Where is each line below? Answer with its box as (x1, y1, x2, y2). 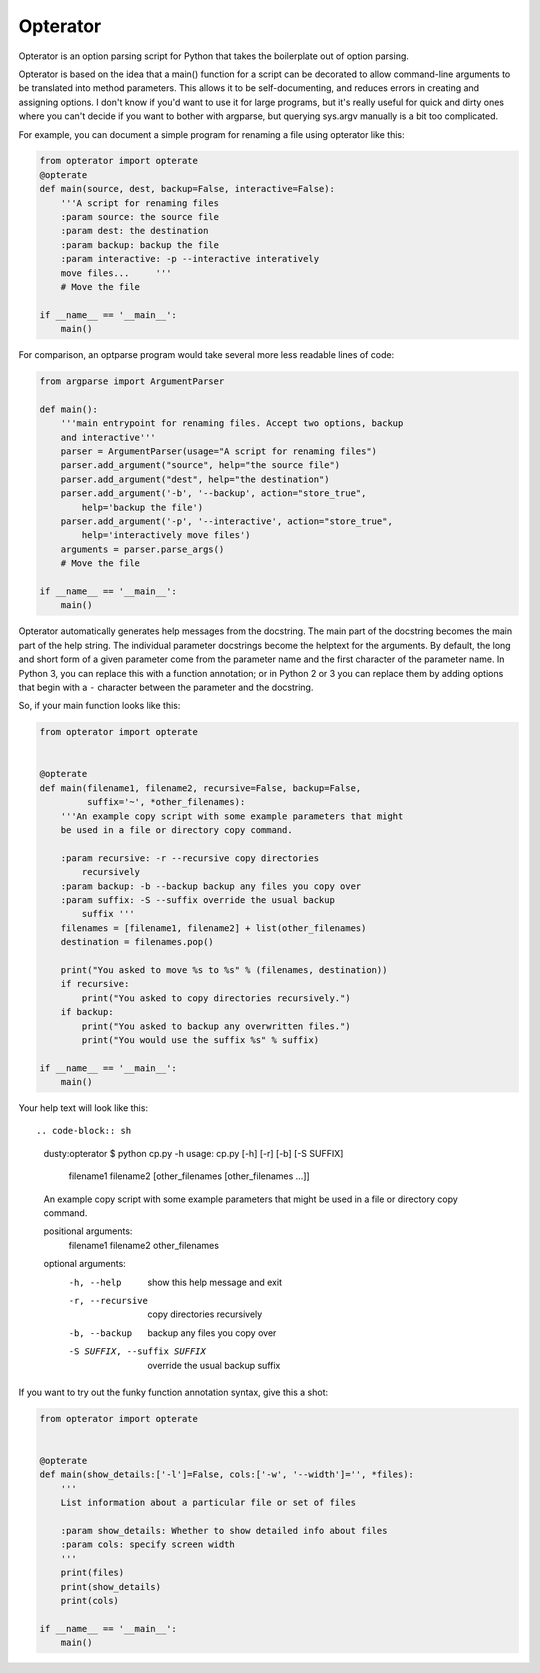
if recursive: (60, 978, 130, 990)
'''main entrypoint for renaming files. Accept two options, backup (60, 418, 404, 429)
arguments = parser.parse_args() (60, 543, 225, 555)
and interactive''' (60, 431, 157, 443)
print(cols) (60, 1595, 120, 1606)
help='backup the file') (81, 501, 204, 513)
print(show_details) (60, 1581, 162, 1592)
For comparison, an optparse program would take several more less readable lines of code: (18, 349, 395, 361)
